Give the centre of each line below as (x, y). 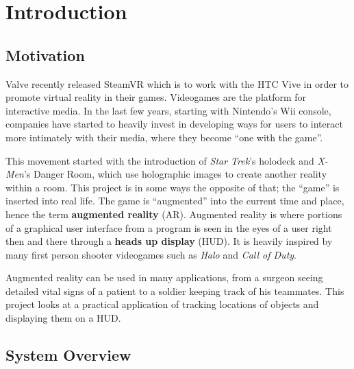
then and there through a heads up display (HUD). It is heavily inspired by (169, 241)
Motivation (45, 55)
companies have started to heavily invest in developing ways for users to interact (174, 124)
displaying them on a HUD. (63, 318)
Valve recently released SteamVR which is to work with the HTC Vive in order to (177, 83)
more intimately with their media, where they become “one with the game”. (164, 137)
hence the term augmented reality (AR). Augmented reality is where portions (174, 214)
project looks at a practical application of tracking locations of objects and (162, 304)
